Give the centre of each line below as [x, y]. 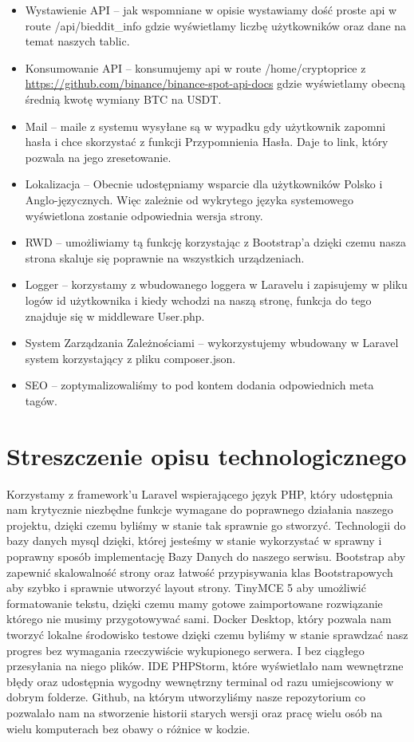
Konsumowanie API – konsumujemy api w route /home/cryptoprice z [195, 67]
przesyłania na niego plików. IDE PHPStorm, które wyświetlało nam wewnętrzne [205, 666]
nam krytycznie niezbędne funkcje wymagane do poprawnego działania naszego [200, 509]
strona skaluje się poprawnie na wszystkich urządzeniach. [165, 257]
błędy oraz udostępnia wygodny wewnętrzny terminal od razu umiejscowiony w [200, 681]
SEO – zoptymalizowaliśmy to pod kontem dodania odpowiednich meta [199, 385]
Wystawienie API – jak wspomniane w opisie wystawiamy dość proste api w [211, 10]
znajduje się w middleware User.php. [115, 316]
